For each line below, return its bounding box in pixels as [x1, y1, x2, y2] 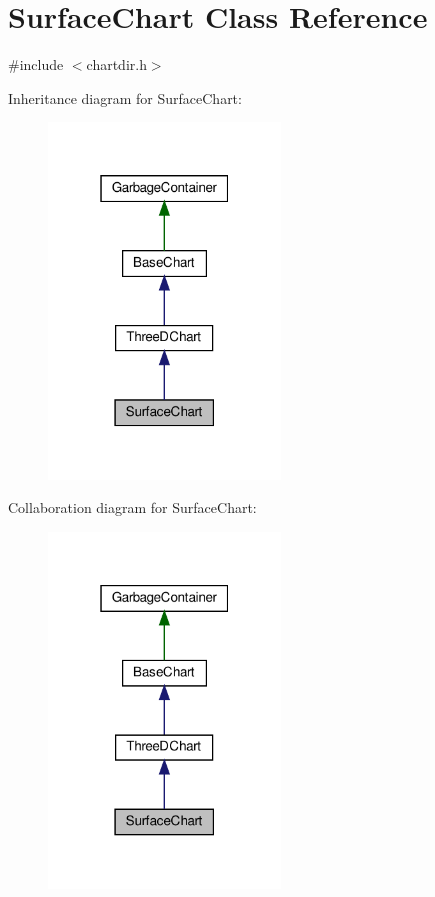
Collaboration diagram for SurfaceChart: [8, 497, 257, 518]
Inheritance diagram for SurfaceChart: [8, 87, 242, 108]
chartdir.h [86, 54, 147, 75]
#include [8, 54, 64, 75]
